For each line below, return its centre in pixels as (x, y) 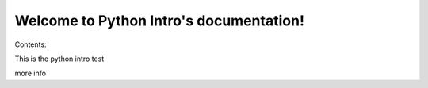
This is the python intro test (59, 59)
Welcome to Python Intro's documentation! (160, 21)
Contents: (31, 44)
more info (31, 73)
